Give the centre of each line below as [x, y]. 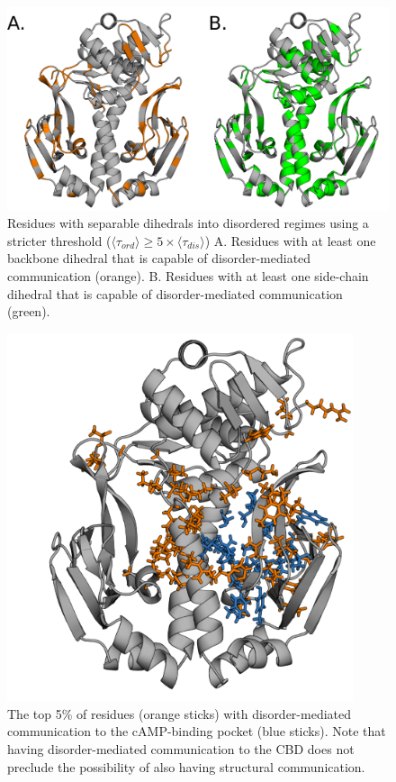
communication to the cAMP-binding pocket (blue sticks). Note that [197, 731]
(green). [29, 311]
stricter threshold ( [59, 240]
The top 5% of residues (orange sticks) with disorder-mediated [180, 713]
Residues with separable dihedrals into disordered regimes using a [188, 223]
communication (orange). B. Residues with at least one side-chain [188, 276]
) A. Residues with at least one [290, 240]
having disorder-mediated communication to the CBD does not [181, 748]
